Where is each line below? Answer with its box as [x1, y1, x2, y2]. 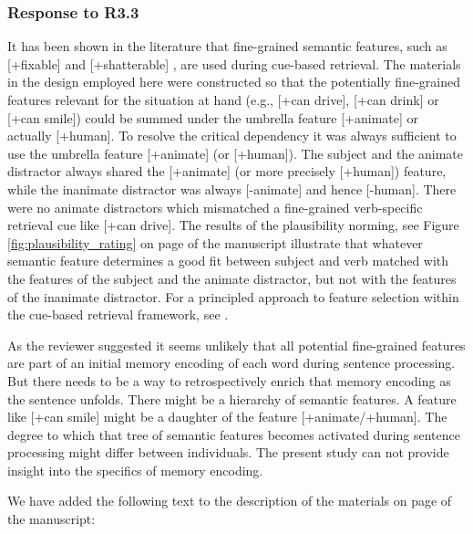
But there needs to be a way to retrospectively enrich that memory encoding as [7, 371, 451, 390]
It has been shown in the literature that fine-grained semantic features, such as [7, 37, 447, 56]
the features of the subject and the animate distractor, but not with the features [7, 268, 457, 288]
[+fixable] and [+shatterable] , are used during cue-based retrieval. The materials [7, 54, 461, 73]
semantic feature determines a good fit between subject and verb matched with [7, 251, 449, 270]
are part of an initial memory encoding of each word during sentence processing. [7, 353, 456, 372]
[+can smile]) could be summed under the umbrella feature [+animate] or [7, 108, 419, 127]
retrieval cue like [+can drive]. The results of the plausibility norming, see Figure [7, 215, 459, 235]
